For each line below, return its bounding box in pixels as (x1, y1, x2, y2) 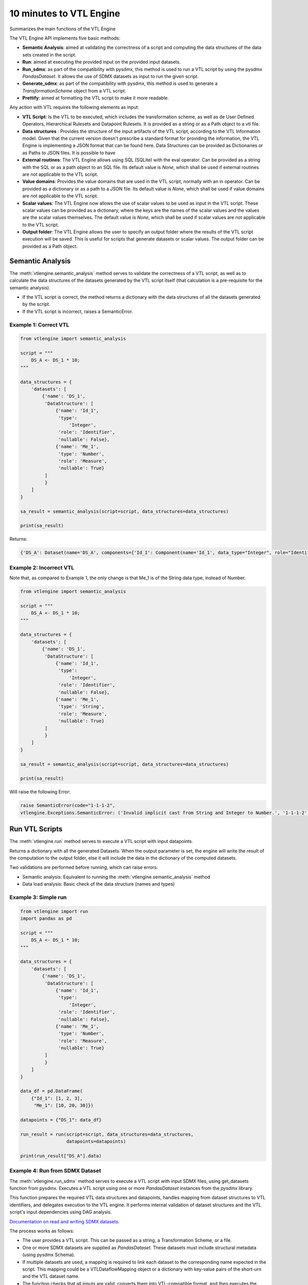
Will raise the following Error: (9, 789, 71, 795)
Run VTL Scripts (9, 825, 63, 834)
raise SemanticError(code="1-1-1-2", (20, 802, 115, 809)
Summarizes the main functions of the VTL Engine (9, 26, 115, 32)
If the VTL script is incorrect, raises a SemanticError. (22, 308, 133, 315)
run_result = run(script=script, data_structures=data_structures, (20, 1131, 194, 1137)
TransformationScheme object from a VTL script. (22, 87, 126, 94)
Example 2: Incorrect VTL (9, 564, 74, 571)
